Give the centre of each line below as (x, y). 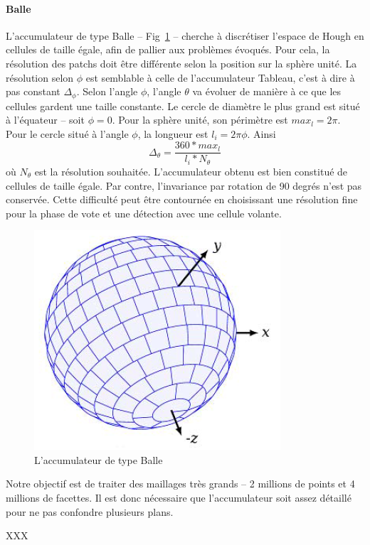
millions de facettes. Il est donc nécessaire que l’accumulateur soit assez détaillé (179, 498)
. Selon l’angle (107, 91)
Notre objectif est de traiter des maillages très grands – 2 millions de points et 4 (180, 484)
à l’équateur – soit (45, 120)
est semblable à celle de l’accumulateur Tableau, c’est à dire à (220, 77)
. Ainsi (261, 133)
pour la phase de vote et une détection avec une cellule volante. (144, 213)
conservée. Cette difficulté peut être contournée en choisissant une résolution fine (182, 199)
